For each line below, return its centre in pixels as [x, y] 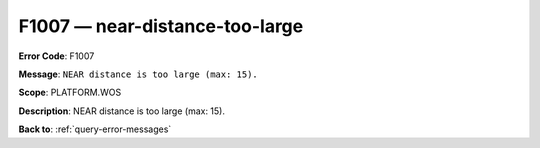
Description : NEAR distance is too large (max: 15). [121, 111]
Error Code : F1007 [56, 56]
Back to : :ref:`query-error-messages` [95, 129]
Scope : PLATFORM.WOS [70, 92]
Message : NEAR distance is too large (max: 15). [138, 74]
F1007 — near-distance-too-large [161, 26]
